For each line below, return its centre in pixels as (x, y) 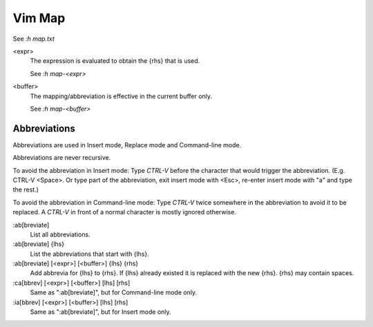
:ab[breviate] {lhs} (39, 244)
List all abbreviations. (60, 234)
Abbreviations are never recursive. (62, 158)
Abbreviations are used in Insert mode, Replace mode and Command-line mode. (127, 144)
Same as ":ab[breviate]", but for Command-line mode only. (113, 292)
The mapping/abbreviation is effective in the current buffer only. (121, 96)
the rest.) (26, 189)
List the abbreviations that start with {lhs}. (90, 254)
